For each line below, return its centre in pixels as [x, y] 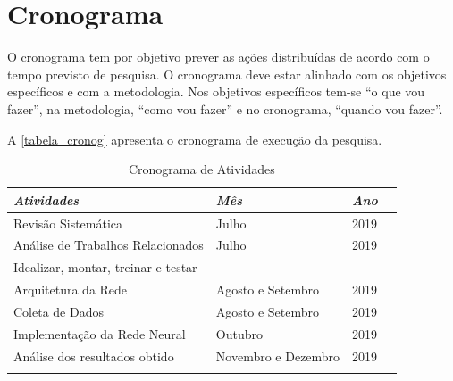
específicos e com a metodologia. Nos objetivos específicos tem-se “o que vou [216, 91]
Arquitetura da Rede [71, 290]
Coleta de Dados [59, 311]
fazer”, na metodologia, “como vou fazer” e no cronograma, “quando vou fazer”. [225, 108]
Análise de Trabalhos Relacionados [109, 245]
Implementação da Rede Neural [100, 333]
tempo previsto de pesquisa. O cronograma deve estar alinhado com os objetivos [227, 74]
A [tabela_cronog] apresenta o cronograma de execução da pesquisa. [195, 139]
